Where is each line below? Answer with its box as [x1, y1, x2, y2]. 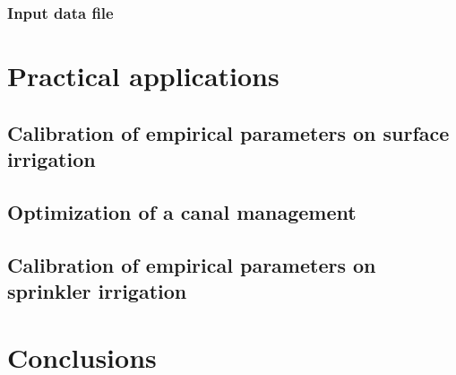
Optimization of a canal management [7, 197, 357, 225]
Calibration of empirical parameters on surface [7, 118, 450, 146]
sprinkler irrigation [7, 276, 187, 304]
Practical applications [7, 57, 280, 94]
